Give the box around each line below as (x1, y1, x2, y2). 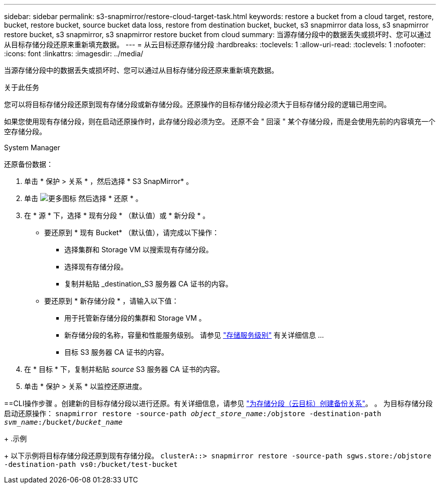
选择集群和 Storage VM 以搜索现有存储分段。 (64, 245, 213, 254)
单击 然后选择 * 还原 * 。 (24, 194, 143, 203)
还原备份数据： (4, 160, 53, 168)
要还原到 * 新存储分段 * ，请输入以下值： (44, 297, 179, 305)
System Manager (4, 143, 60, 152)
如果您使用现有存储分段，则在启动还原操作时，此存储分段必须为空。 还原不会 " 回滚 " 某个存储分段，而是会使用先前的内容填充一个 (4, 117, 435, 126)
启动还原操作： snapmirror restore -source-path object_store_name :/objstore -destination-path (4, 409, 381, 418)
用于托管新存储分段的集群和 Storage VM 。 (64, 314, 206, 322)
